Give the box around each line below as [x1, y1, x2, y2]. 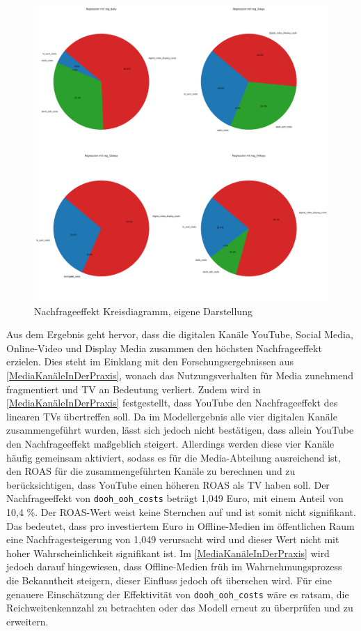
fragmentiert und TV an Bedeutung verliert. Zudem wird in [6, 381, 261, 396]
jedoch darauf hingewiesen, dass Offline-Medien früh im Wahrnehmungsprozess [6, 559, 342, 574]
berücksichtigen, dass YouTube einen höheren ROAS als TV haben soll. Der [6, 477, 330, 492]
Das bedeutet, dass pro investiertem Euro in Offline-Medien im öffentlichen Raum [6, 518, 355, 533]
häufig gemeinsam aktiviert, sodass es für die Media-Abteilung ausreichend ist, [6, 450, 341, 464]
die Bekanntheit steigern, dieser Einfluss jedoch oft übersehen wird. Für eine [6, 572, 332, 587]
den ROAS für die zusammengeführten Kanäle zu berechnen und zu [6, 464, 296, 478]
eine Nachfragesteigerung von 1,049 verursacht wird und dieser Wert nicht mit [6, 532, 339, 547]
